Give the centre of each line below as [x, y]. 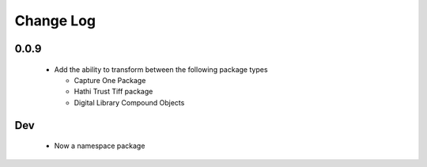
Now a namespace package [100, 146]
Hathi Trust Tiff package [113, 92]
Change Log [55, 21]
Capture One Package [110, 80]
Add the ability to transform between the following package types [161, 69]
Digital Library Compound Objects [129, 102]
